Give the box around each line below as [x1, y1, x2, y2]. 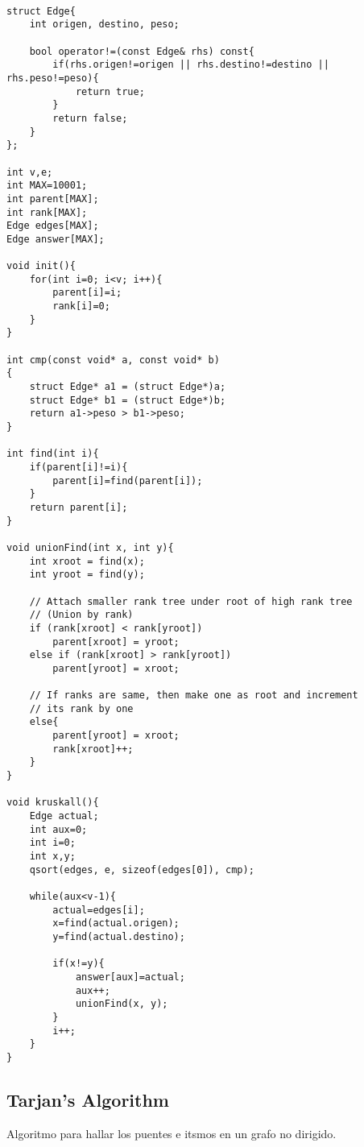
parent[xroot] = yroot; [52, 636, 180, 648]
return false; [52, 112, 128, 124]
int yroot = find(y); [29, 569, 145, 581]
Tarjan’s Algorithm [6, 1087, 169, 1112]
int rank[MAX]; [6, 206, 88, 218]
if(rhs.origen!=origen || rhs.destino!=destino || [52, 59, 329, 71]
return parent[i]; [29, 501, 128, 513]
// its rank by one [29, 702, 134, 714]
